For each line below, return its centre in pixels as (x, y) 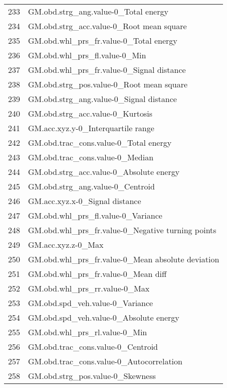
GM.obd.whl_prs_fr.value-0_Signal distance (107, 70)
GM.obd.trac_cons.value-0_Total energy (100, 142)
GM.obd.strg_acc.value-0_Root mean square (107, 26)
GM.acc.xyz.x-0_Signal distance (85, 201)
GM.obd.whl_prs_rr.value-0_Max (89, 288)
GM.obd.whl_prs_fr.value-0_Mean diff (97, 274)
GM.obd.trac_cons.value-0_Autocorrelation (105, 361)
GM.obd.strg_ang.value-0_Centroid (91, 186)
